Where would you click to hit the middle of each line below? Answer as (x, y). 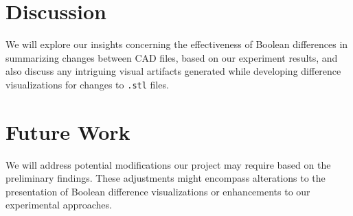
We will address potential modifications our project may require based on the (168, 164)
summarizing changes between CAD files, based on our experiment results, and (172, 57)
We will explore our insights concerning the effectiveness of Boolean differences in (177, 44)
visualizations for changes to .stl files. (87, 84)
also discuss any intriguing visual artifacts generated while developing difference (173, 71)
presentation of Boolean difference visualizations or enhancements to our (158, 191)
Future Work (68, 131)
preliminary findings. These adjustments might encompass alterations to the (166, 178)
